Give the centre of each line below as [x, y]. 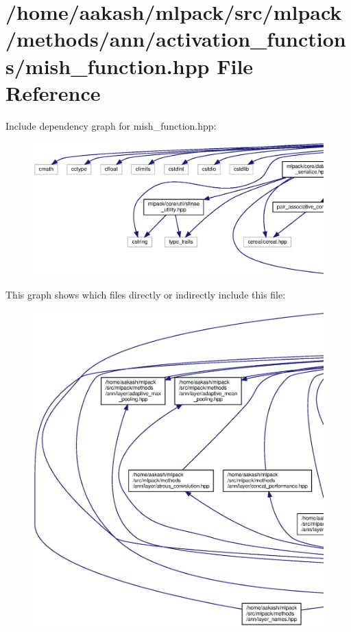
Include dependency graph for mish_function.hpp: [111, 125]
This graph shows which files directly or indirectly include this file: [146, 295]
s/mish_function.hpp [108, 66]
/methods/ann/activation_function [176, 39]
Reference [53, 92]
